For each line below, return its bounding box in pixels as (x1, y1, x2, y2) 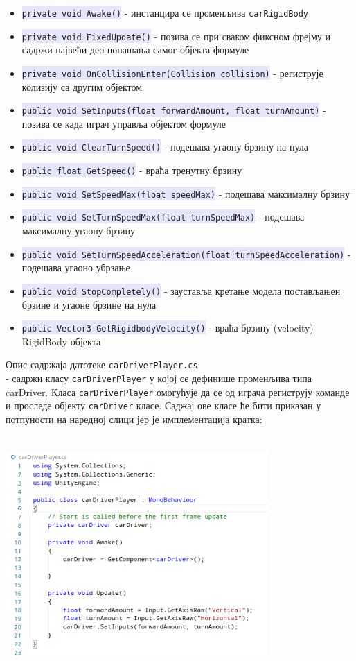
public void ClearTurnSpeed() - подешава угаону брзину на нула (21, 139, 308, 154)
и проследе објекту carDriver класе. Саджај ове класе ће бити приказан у (6, 398, 321, 413)
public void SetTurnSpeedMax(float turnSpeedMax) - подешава (21, 209, 305, 224)
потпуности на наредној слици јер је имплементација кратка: (6, 412, 262, 426)
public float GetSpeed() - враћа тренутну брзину (21, 163, 242, 178)
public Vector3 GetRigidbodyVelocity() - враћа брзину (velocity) (21, 320, 314, 335)
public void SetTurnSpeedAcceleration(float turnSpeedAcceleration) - (21, 246, 351, 261)
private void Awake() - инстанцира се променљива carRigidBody (21, 6, 308, 19)
